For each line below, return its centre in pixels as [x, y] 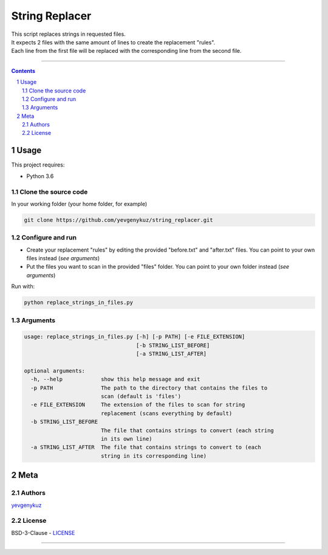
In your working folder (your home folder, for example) [79, 204]
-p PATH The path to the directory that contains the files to [149, 388]
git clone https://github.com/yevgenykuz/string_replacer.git [118, 220]
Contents [23, 71]
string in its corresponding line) [154, 456]
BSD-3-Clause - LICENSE [43, 533]
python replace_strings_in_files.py [79, 303]
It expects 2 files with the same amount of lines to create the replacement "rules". [113, 42]
